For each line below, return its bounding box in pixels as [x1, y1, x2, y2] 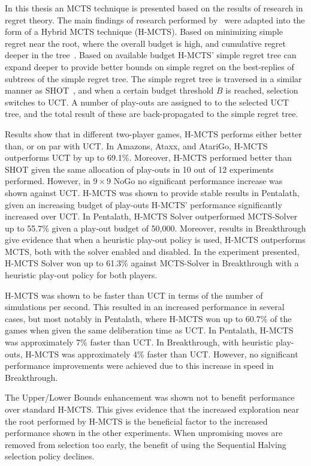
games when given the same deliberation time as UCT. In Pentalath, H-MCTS [5, 324, 294, 336]
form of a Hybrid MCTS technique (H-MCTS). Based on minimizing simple [5, 25, 283, 38]
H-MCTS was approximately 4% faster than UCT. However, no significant [25, 347, 298, 360]
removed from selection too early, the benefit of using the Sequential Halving [5, 438, 286, 450]
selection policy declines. [5, 450, 95, 462]
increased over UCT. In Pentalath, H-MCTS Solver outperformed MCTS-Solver [5, 210, 298, 223]
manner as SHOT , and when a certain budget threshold [5, 84, 214, 97]
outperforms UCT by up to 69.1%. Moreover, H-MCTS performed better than [5, 151, 292, 164]
